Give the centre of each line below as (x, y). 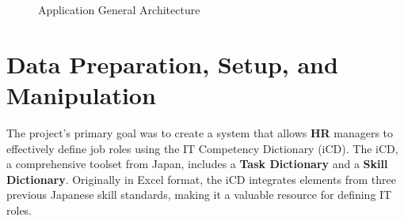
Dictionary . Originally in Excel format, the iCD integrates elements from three (201, 179)
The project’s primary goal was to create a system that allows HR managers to (200, 132)
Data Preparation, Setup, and (172, 64)
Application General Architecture (119, 9)
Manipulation (81, 94)
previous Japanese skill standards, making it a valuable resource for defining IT (199, 195)
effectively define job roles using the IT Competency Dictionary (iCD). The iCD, (202, 148)
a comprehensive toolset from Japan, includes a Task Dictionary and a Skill (197, 164)
